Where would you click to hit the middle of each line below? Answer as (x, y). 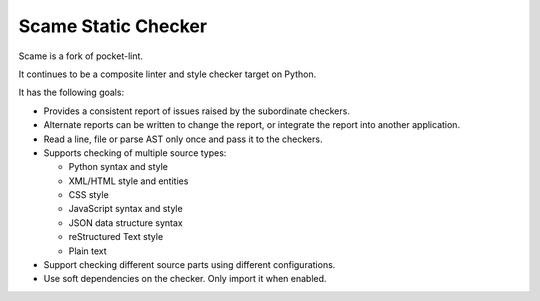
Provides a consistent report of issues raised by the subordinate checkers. (196, 111)
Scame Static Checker (113, 26)
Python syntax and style (118, 167)
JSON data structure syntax (126, 222)
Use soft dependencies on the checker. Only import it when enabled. (185, 279)
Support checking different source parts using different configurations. (189, 265)
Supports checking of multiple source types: (135, 152)
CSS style (88, 195)
